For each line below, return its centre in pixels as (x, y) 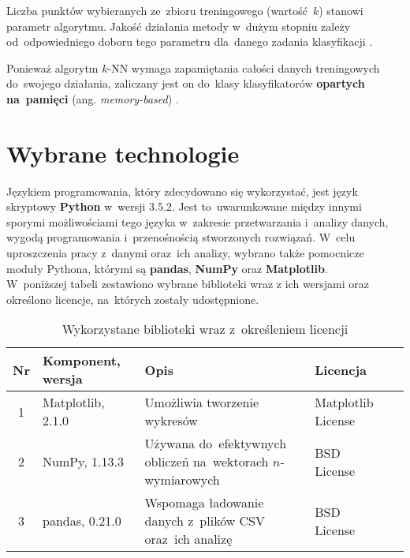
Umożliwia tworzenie (202, 403)
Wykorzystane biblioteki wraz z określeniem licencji (205, 329)
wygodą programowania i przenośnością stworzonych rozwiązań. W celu (181, 237)
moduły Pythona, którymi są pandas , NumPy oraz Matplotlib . (167, 268)
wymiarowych (182, 480)
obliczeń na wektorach (207, 462)
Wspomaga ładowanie (204, 503)
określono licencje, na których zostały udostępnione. (133, 299)
